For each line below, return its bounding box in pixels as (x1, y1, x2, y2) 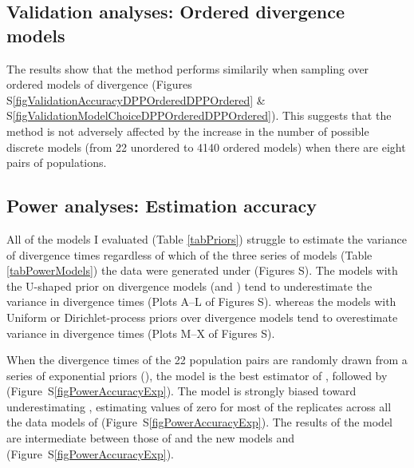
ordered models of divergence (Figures (6, 76, 192, 93)
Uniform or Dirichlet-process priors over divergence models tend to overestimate (6, 308, 398, 325)
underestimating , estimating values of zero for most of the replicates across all (6, 398, 392, 414)
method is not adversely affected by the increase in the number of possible (6, 122, 369, 139)
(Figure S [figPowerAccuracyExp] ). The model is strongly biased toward (6, 383, 357, 399)
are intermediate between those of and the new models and (6, 430, 295, 446)
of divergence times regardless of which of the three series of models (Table (6, 246, 373, 263)
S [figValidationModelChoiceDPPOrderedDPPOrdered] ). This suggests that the (6, 107, 392, 124)
